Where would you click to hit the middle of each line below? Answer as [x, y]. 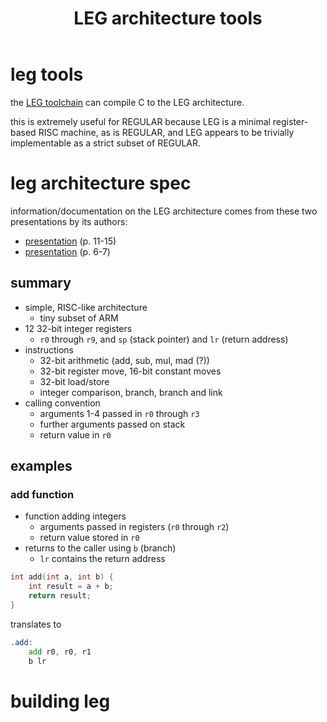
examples [41, 466]
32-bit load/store [74, 381]
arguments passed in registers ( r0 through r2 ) [134, 527]
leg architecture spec [101, 183]
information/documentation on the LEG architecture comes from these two [164, 211]
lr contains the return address [102, 559]
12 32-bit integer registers [78, 328]
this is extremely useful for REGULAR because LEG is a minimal [140, 121]
